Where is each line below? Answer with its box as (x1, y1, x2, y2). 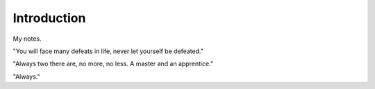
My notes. (12, 34, 42, 43)
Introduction (12, 10, 86, 26)
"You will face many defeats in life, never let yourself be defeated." (12, 47, 204, 55)
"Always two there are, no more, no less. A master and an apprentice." (12, 59, 214, 68)
